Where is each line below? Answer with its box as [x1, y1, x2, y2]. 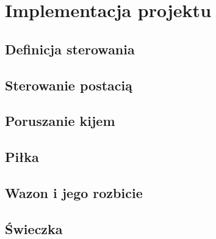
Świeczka [5, 219, 63, 238]
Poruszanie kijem [5, 111, 115, 130]
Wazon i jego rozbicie [5, 183, 143, 202]
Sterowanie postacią [5, 75, 132, 94]
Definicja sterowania [5, 39, 135, 58]
